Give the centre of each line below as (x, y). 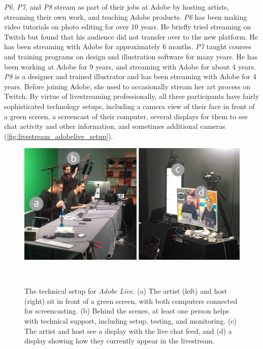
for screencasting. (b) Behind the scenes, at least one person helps (127, 311)
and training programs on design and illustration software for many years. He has (131, 56)
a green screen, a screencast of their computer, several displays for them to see (126, 116)
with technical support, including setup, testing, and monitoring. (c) (131, 320)
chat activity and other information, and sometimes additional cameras (115, 126)
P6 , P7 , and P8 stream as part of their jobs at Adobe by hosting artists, (117, 7)
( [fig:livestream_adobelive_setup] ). (59, 136)
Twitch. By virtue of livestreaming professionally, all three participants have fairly (132, 96)
